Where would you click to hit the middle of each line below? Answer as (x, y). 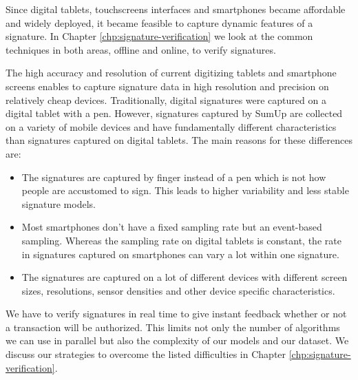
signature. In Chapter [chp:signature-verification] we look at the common (159, 36)
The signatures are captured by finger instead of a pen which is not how (174, 177)
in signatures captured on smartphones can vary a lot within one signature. (180, 254)
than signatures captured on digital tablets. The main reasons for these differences (179, 140)
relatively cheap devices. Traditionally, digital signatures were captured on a (166, 99)
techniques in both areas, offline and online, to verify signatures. (141, 49)
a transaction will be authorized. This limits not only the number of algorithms (173, 327)
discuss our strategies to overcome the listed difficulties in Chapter (146, 354)
